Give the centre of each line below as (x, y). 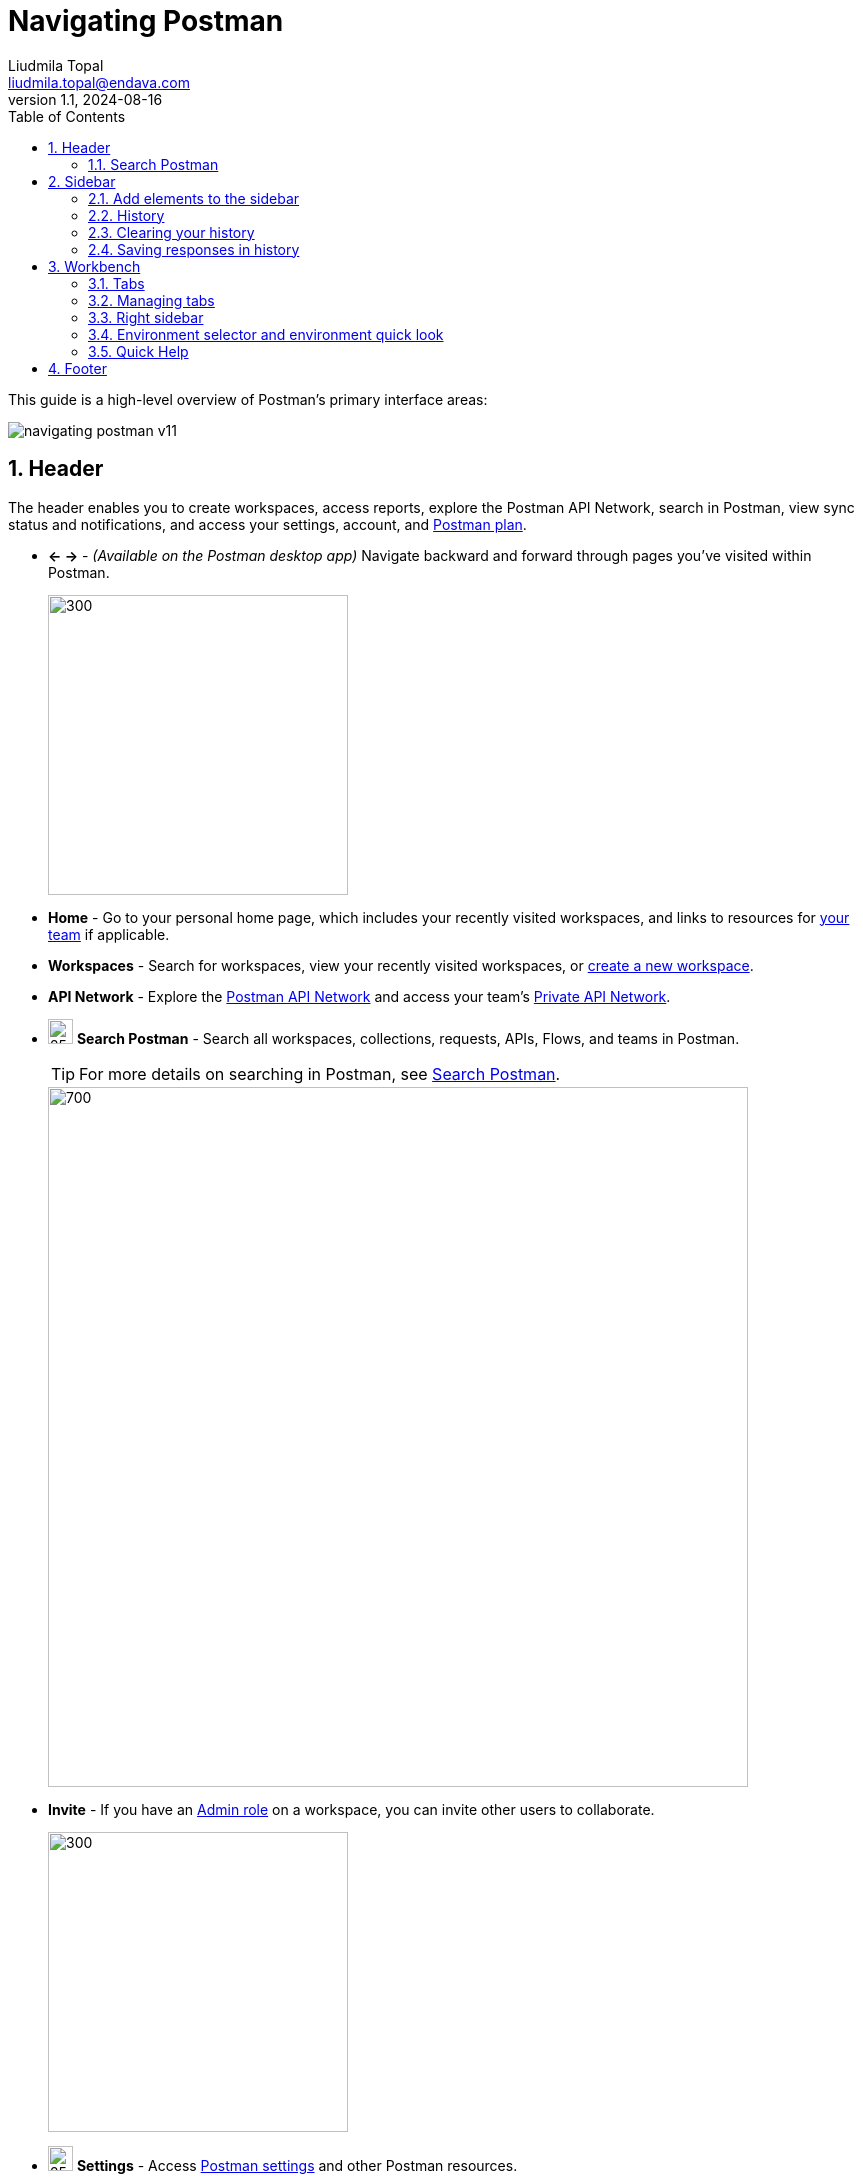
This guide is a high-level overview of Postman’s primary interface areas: (248, 399)
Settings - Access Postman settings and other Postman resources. (297, 2165)
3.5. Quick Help (138, 351)
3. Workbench (94, 266)
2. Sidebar (82, 181)
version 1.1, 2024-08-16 (85, 99)
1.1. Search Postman (153, 164)
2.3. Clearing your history (171, 232)
